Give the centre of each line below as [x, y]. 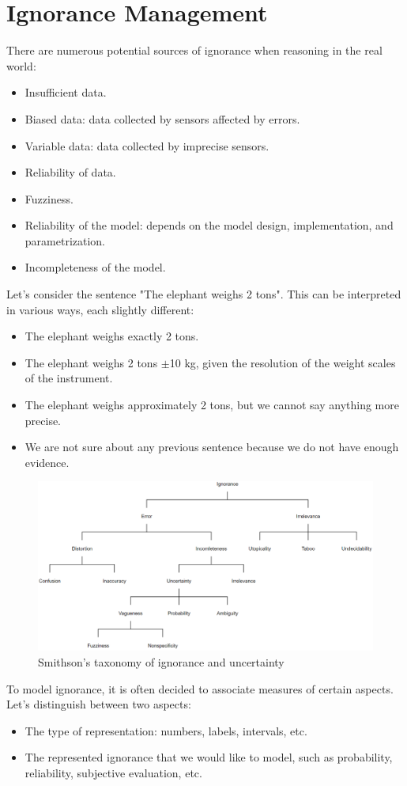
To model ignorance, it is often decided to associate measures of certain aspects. [200, 688]
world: [21, 65]
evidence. [47, 462]
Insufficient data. [66, 92]
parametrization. [65, 240]
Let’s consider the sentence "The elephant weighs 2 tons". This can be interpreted [204, 294]
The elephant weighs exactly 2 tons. [112, 336]
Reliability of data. [70, 172]
